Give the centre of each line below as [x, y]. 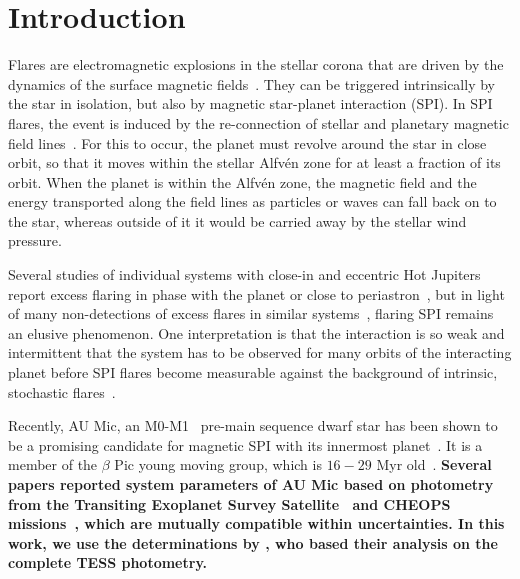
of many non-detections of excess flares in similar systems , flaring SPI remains [251, 313]
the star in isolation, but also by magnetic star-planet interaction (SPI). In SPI [250, 103]
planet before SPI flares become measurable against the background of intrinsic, [253, 372]
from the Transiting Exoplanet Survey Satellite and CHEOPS [229, 503]
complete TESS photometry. [107, 562]
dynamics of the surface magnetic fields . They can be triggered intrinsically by [251, 83]
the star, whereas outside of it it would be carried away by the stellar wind [237, 220]
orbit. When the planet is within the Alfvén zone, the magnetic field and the [242, 181]
